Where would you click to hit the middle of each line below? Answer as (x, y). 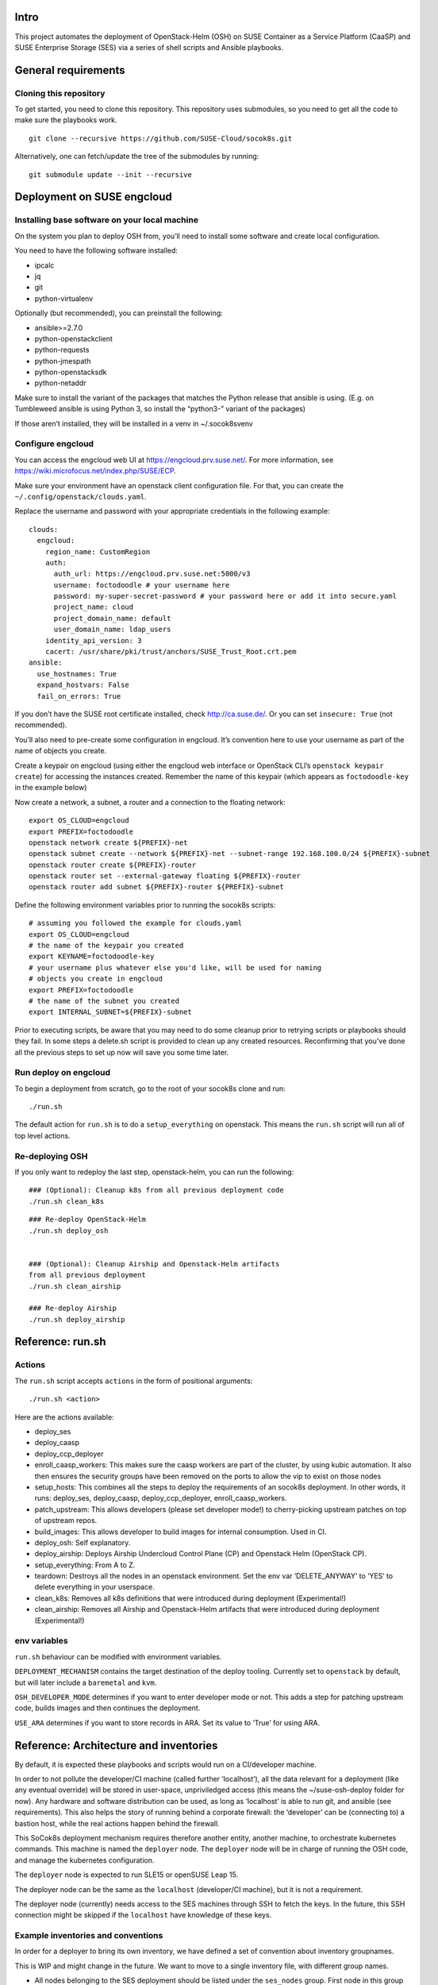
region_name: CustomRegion (98, 551)
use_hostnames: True (77, 674)
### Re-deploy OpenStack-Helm (88, 1220)
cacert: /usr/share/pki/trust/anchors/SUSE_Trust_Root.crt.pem (171, 652)
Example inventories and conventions (89, 1936)
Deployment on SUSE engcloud (93, 197)
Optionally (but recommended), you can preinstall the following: (119, 313)
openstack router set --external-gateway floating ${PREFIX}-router (165, 876)
